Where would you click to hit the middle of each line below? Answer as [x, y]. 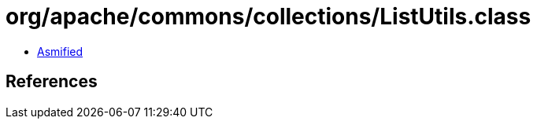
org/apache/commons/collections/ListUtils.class [268, 17]
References [52, 82]
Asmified [60, 51]
